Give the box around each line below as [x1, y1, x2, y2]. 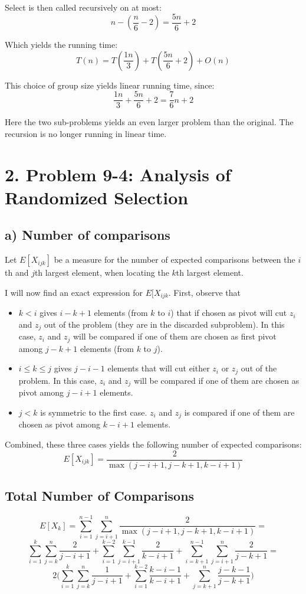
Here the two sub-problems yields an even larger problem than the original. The [5, 116, 294, 128]
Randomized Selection [5, 185, 189, 209]
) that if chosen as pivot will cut [170, 306, 287, 319]
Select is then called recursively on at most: [5, 1, 162, 13]
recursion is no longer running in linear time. [5, 127, 167, 139]
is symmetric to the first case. [40, 406, 147, 418]
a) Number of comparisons [5, 226, 170, 244]
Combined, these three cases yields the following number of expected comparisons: [5, 438, 302, 450]
